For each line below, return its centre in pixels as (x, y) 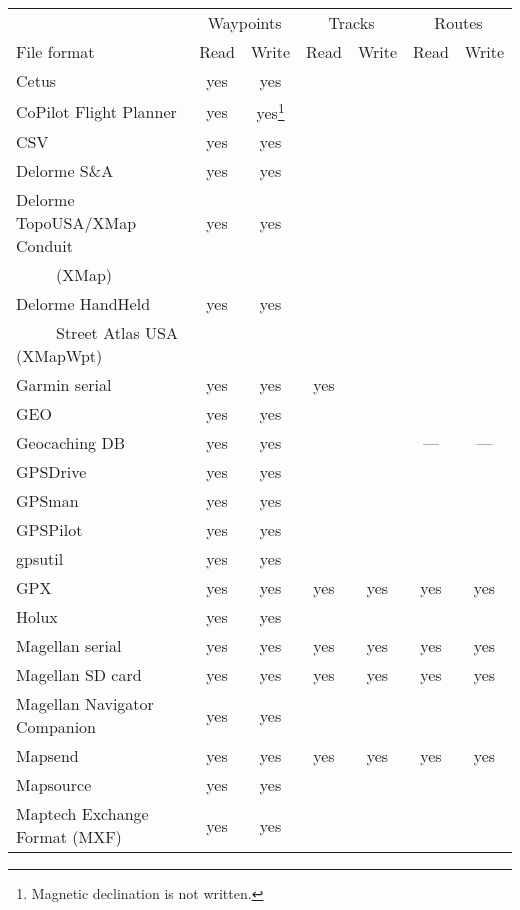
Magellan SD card (79, 675)
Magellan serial (69, 646)
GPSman (47, 501)
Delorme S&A (65, 171)
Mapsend (47, 756)
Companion (56, 727)
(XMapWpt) (59, 356)
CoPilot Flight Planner (96, 111)
